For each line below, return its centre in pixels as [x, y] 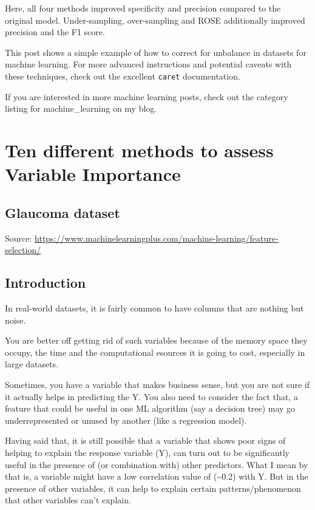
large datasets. [32, 364]
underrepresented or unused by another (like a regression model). [126, 420]
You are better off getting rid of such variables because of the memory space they [156, 340]
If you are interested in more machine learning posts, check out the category [147, 96]
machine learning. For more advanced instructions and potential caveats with [148, 64]
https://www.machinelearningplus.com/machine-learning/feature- [157, 238]
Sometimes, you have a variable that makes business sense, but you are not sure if [157, 384]
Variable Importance [93, 174]
